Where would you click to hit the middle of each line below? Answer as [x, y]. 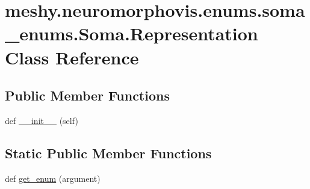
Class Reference [72, 57]
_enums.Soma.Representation [132, 33]
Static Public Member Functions [108, 153]
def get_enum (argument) [53, 178]
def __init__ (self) [42, 120]
